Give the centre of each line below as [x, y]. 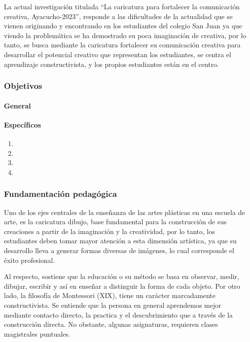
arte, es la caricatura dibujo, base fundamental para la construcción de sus [115, 222]
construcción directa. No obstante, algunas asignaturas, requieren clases [111, 324]
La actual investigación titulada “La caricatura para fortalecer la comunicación [122, 6]
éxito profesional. [30, 260]
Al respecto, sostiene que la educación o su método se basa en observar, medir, [122, 276]
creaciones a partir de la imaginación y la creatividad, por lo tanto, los [110, 231]
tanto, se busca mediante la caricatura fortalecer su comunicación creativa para [122, 45]
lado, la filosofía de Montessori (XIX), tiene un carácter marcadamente [110, 295]
